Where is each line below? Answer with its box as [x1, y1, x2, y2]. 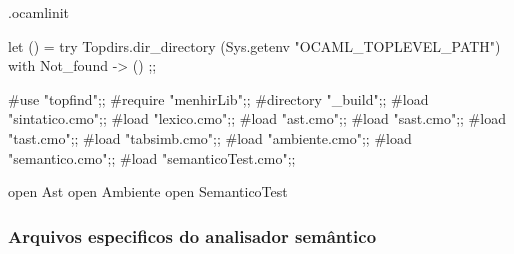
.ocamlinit [8, 2, 70, 22]
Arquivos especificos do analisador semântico [8, 223, 377, 248]
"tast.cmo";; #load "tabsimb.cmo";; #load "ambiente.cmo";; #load [8, 127, 412, 148]
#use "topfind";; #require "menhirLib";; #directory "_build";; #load [8, 88, 429, 109]
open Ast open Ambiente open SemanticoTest [8, 181, 288, 202]
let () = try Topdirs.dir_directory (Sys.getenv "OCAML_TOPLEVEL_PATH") [8, 35, 501, 56]
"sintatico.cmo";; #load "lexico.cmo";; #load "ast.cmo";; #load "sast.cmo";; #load [8, 108, 506, 129]
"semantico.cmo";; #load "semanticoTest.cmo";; [8, 147, 296, 168]
